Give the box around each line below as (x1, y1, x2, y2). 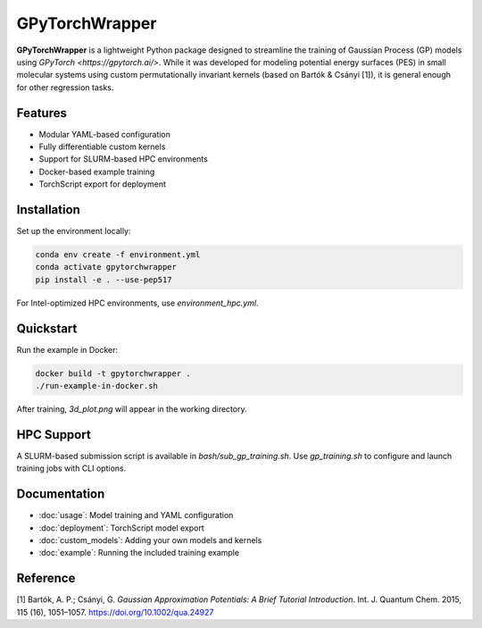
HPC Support (16, 427, 91, 442)
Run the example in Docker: (16, 344, 119, 355)
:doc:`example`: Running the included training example (38, 548, 240, 558)
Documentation (16, 487, 105, 502)
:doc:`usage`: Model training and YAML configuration (38, 510, 234, 521)
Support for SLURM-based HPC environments (38, 154, 209, 164)
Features (16, 105, 67, 121)
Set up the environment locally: (16, 226, 131, 237)
